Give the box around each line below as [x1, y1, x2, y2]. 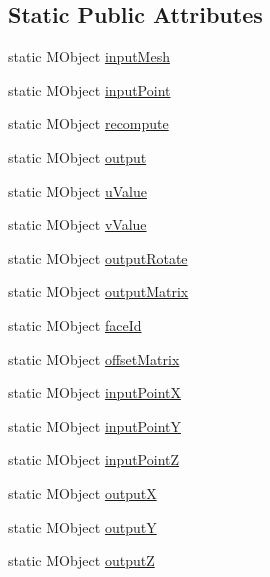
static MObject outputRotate [8, 247, 188, 268]
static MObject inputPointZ [8, 449, 180, 470]
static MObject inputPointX [8, 382, 181, 403]
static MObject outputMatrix [8, 281, 189, 302]
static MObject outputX [8, 482, 157, 503]
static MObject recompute [8, 113, 169, 134]
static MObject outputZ [8, 550, 155, 571]
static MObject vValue [8, 214, 147, 235]
